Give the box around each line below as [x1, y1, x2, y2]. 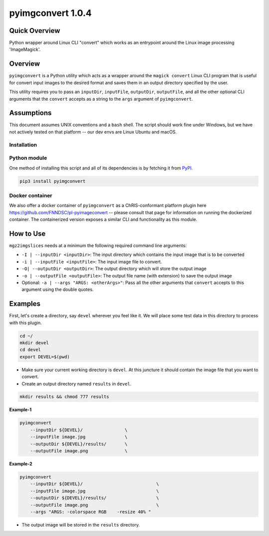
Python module [9, 154, 47, 161]
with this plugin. [9, 319, 42, 326]
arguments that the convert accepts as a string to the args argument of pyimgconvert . [9, 96, 193, 102]
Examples [9, 299, 41, 308]
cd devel [19, 347, 41, 353]
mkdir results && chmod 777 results [19, 394, 110, 400]
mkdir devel [19, 340, 49, 346]
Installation [9, 141, 37, 148]
